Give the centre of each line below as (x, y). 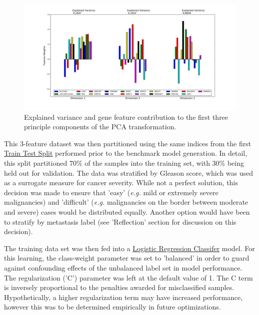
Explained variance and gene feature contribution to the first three (126, 117)
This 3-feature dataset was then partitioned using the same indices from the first (128, 143)
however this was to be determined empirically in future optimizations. (112, 307)
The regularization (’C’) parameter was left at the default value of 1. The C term (128, 277)
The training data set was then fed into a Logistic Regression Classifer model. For (129, 248)
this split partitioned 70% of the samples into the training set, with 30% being (124, 162)
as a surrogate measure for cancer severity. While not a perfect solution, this (121, 182)
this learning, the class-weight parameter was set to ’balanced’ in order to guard (127, 258)
